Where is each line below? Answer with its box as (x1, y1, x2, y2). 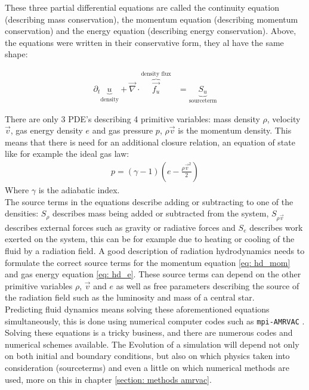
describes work (249, 221, 303, 233)
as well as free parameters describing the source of (116, 279, 299, 292)
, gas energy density (10, 124, 83, 137)
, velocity (267, 112, 301, 125)
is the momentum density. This (178, 124, 292, 137)
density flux (141, 70, 171, 77)
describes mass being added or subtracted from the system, (52, 207, 269, 219)
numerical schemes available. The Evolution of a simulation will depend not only (5, 338, 299, 350)
